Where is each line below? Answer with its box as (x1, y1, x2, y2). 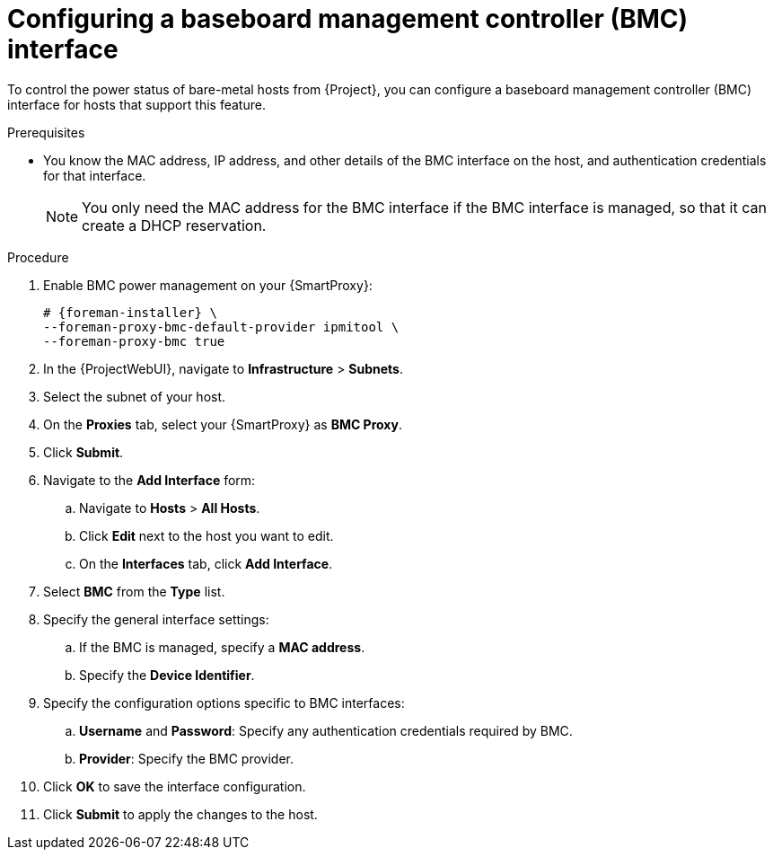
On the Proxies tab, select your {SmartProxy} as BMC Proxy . (43, 416, 402, 432)
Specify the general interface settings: (43, 611, 269, 627)
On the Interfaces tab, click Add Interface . (79, 555, 333, 571)
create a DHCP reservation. (82, 216, 267, 234)
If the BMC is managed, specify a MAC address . (79, 639, 365, 655)
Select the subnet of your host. (43, 388, 226, 404)
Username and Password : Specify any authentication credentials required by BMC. (79, 722, 573, 738)
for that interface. (43, 167, 146, 183)
